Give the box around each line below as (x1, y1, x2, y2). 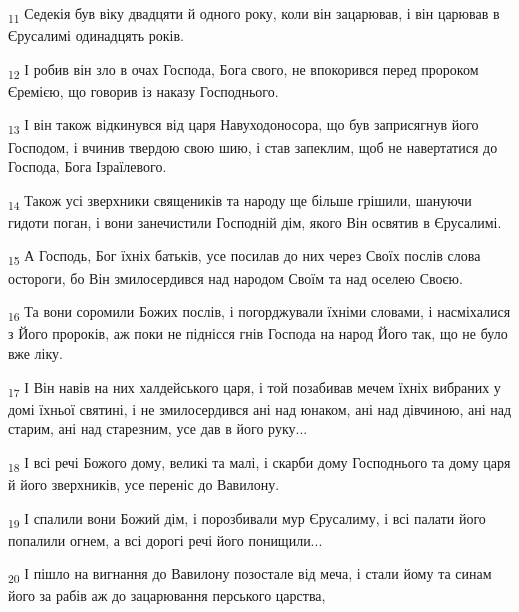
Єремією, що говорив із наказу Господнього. (8, 80, 279, 101)
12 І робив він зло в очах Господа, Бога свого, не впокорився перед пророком (8, 58, 479, 82)
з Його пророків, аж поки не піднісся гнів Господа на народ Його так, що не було (8, 323, 508, 344)
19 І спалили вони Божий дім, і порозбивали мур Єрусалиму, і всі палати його (8, 507, 486, 531)
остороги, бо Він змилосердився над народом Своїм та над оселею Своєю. (8, 267, 463, 288)
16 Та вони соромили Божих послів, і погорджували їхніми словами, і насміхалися (8, 301, 511, 324)
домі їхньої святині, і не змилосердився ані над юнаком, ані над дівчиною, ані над (8, 398, 512, 419)
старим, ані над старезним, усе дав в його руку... (8, 418, 308, 439)
